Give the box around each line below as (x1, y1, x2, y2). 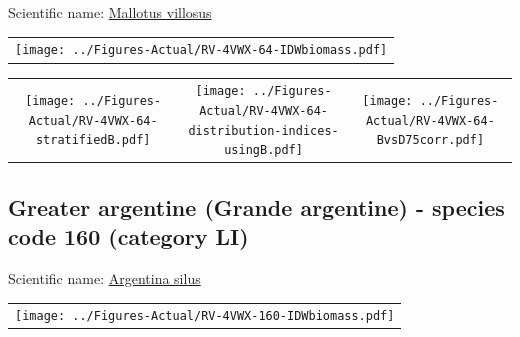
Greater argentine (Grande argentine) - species (8, 191, 505, 222)
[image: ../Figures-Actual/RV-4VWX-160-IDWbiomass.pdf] (15, 309, 395, 324)
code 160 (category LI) (8, 221, 249, 252)
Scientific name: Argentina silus (8, 267, 201, 288)
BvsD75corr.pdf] (376, 133, 485, 148)
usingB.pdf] (224, 143, 303, 158)
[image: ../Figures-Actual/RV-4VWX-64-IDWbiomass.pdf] (15, 43, 388, 58)
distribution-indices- (188, 123, 339, 138)
